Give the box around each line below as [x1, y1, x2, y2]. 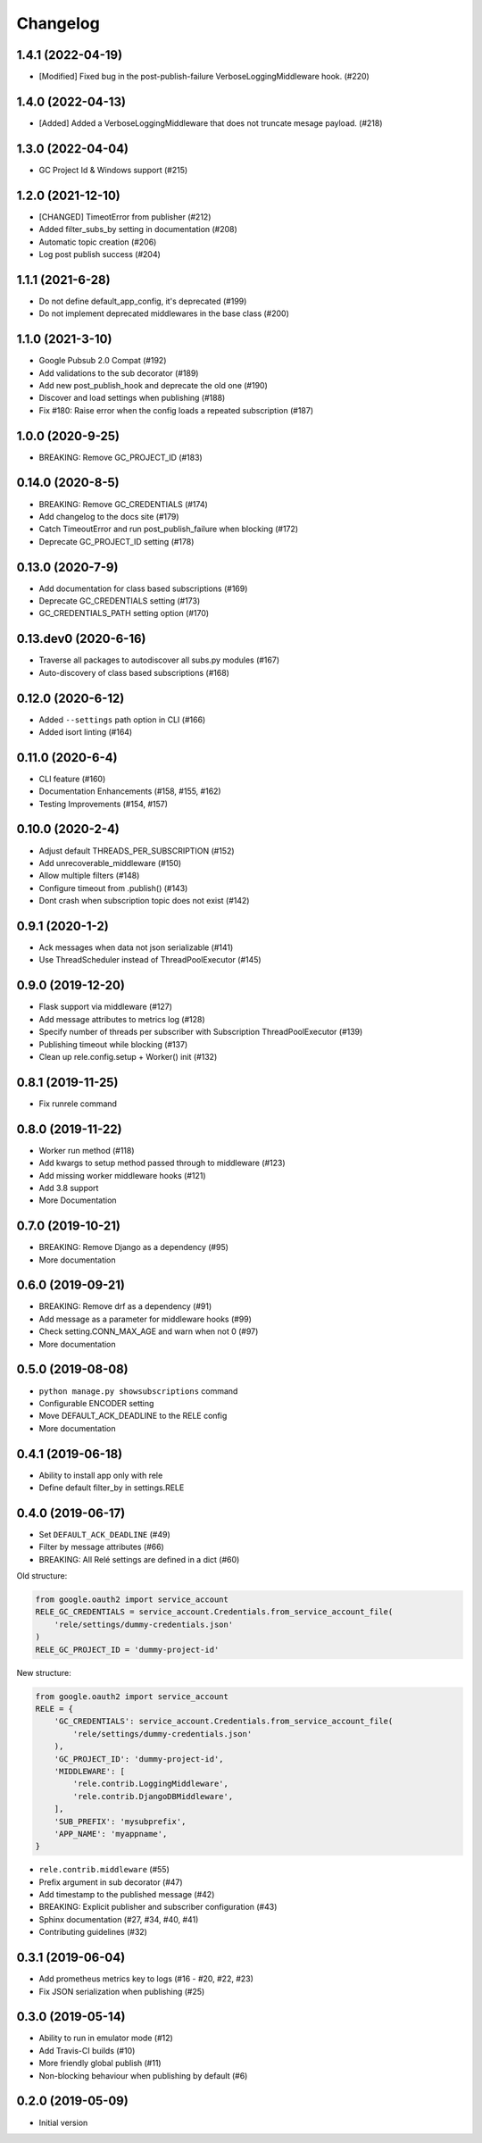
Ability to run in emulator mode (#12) [38, 2032, 173, 2044]
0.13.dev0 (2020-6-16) [16, 631, 146, 646]
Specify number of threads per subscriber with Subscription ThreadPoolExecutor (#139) [38, 1027, 363, 1038]
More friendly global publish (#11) [38, 2058, 162, 2069]
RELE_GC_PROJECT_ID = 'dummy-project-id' [35, 1644, 220, 1655]
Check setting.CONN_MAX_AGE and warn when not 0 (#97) [38, 1326, 259, 1337]
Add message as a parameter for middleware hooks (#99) [38, 1313, 252, 1324]
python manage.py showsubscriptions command [38, 1385, 238, 1397]
